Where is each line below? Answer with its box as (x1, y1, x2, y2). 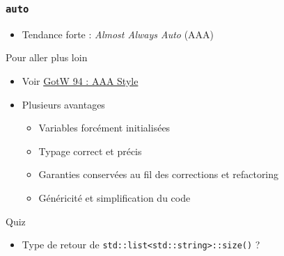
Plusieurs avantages (22, 97, 105, 111)
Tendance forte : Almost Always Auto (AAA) (22, 26, 214, 41)
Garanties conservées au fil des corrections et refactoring (38, 167, 279, 182)
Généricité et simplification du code (38, 190, 191, 205)
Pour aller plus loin (6, 50, 88, 65)
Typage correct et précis (38, 143, 142, 158)
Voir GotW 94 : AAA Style (22, 73, 139, 88)
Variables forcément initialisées (38, 120, 171, 135)
